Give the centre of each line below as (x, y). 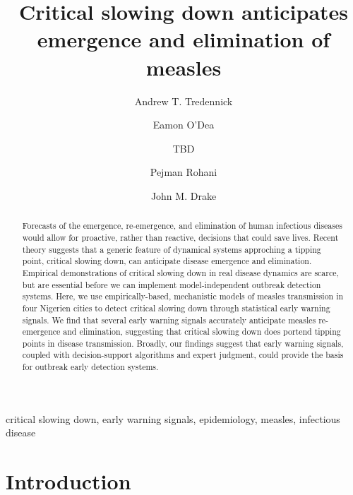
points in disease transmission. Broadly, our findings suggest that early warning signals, (183, 343)
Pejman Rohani (184, 172)
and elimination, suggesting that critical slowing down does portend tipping (202, 332)
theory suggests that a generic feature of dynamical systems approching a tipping (172, 249)
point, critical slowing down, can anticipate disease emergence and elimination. (167, 261)
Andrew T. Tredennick (184, 101)
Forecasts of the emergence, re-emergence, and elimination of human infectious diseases (182, 226)
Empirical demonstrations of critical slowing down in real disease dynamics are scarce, (180, 272)
